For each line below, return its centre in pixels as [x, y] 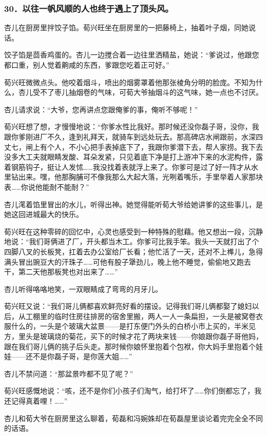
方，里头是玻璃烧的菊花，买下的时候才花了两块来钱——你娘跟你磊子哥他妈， [133, 336]
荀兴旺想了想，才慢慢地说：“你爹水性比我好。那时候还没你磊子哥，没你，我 [132, 126]
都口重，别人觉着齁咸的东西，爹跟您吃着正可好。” [87, 65]
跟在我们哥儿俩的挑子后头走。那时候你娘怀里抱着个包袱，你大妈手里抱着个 [130, 346]
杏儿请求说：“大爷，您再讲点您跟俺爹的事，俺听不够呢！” [101, 109]
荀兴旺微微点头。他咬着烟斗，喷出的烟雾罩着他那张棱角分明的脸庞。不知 [126, 82]
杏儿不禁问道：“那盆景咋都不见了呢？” [69, 373]
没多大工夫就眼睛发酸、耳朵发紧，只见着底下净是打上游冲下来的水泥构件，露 [133, 157]
